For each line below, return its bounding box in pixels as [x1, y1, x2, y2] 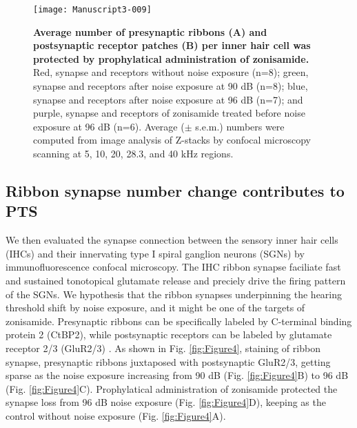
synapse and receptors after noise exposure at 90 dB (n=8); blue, [33, 79, 308, 93]
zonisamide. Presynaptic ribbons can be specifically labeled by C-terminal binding [6, 313, 352, 328]
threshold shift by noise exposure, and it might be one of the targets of [6, 300, 305, 315]
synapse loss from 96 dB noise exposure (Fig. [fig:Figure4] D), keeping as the [6, 395, 326, 409]
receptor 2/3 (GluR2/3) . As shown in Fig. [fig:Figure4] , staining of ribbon [6, 340, 320, 355]
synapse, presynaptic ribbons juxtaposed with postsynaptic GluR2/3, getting [6, 354, 331, 369]
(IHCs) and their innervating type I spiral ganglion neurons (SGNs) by [6, 246, 305, 260]
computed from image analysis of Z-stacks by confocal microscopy [33, 133, 311, 147]
